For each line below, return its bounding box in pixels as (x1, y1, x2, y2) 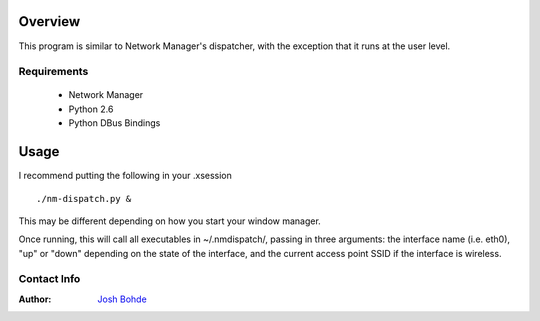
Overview (18, 13, 81, 30)
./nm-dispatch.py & (36, 193, 132, 204)
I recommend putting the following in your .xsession (18, 170, 232, 182)
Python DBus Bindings (68, 117, 161, 129)
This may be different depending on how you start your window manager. (18, 215, 322, 227)
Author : (18, 293, 52, 305)
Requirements (18, 65, 89, 79)
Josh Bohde (97, 293, 147, 305)
